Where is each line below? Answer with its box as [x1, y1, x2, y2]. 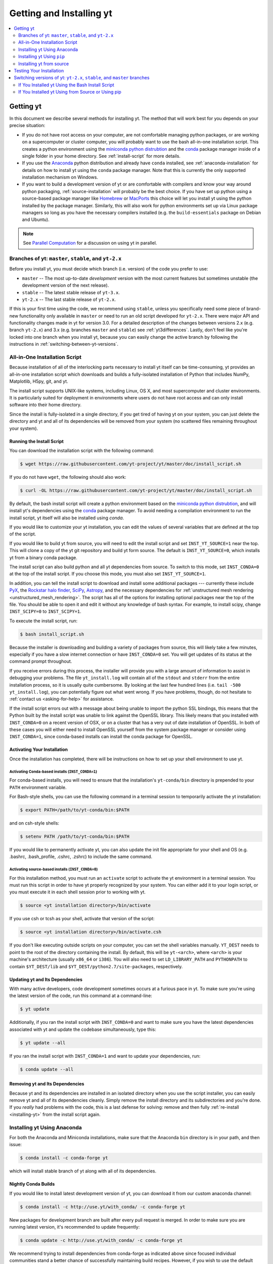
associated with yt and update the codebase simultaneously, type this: [9, 1026, 156, 1032]
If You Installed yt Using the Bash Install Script [18, 81, 115, 88]
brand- [246, 306, 261, 312]
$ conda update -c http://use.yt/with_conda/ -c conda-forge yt [20, 1238, 183, 1243]
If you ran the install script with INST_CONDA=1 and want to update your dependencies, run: [9, 1053, 201, 1059]
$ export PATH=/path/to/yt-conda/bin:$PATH [20, 807, 130, 812]
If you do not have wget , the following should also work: [9, 474, 126, 480]
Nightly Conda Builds [9, 1181, 55, 1187]
